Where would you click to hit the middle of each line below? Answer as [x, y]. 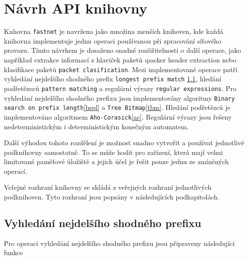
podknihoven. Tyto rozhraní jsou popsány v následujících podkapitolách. [112, 197]
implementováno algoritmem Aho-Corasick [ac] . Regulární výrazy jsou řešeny [118, 116]
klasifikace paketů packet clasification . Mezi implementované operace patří [121, 69]
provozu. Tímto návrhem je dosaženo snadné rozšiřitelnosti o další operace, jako [123, 50]
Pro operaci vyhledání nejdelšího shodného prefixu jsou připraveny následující [119, 243]
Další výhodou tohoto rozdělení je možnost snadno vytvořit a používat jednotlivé [124, 143]
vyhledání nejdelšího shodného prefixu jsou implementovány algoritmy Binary [119, 98]
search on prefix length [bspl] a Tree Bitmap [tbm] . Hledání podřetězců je [117, 107]
